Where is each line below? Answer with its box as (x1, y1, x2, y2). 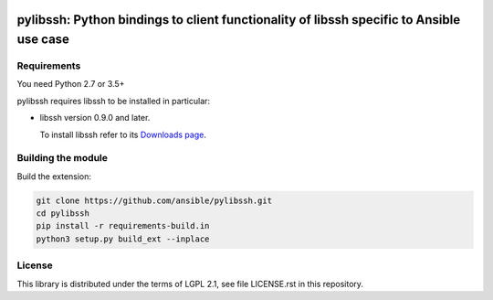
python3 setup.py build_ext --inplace (36, 233, 210, 244)
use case (16, 32, 70, 48)
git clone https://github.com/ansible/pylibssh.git (36, 195, 273, 206)
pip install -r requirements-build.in (36, 220, 210, 231)
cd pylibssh (36, 209, 90, 219)
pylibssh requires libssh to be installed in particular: (16, 95, 210, 106)
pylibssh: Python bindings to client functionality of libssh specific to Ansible (16, 12, 461, 27)
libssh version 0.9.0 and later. (39, 112, 151, 123)
